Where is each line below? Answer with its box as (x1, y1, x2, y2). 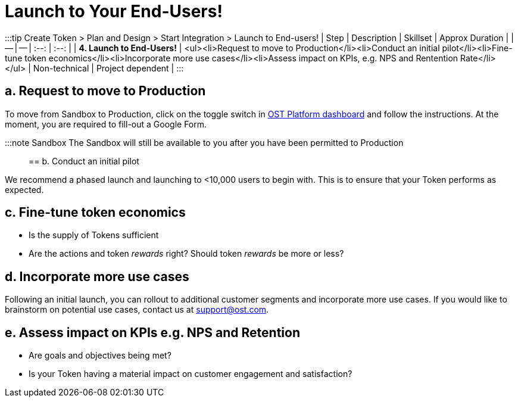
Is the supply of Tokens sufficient (29, 230, 159, 241)
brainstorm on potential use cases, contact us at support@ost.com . (5, 304, 269, 315)
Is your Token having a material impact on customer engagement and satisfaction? (29, 369, 352, 379)
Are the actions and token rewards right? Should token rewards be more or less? (29, 248, 344, 259)
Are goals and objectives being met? (29, 350, 171, 361)
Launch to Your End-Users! (5, 1, 223, 21)
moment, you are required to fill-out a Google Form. (5, 119, 207, 129)
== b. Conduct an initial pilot (29, 155, 139, 166)
